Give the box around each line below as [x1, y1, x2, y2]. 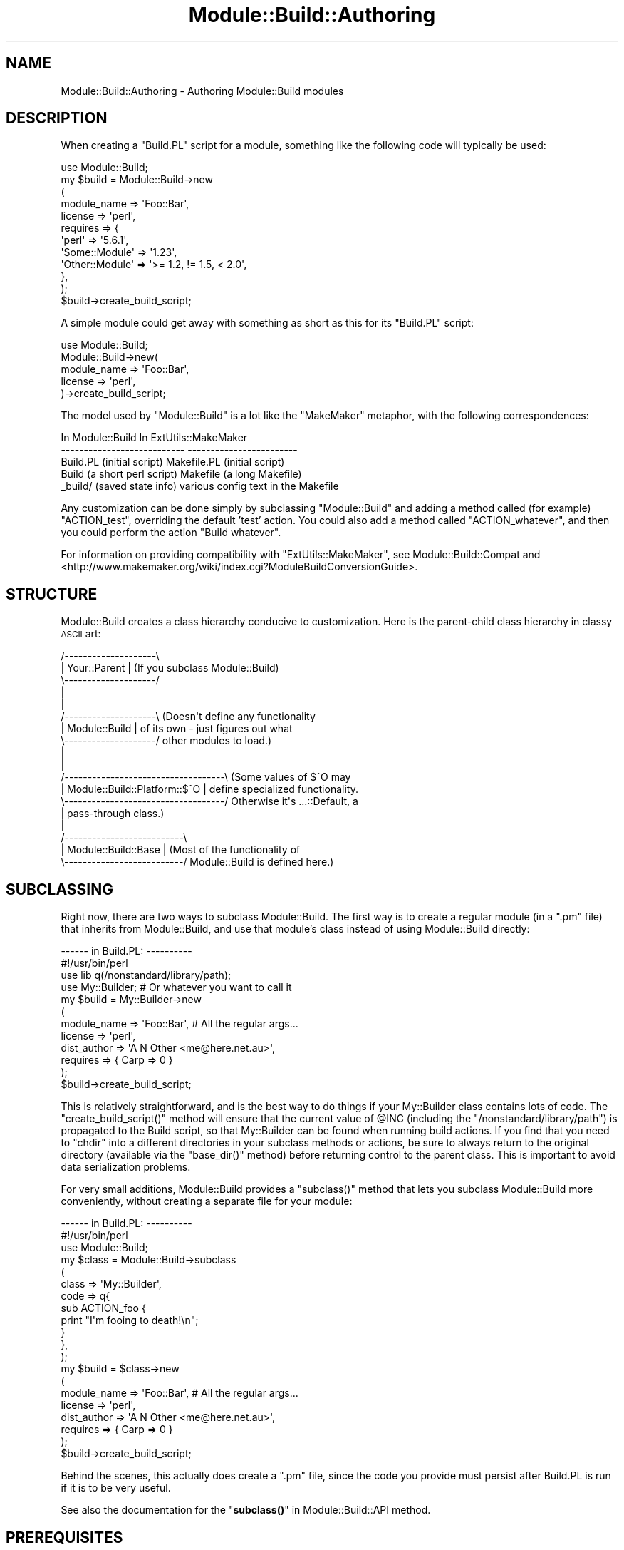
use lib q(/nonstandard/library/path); [61, 969, 232, 982]
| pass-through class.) [61, 807, 165, 820]
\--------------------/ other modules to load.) [61, 734, 272, 747]
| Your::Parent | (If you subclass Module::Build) [61, 662, 279, 674]
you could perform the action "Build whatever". [61, 526, 281, 539]
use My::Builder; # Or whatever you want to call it [61, 981, 292, 994]
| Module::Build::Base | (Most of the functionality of [61, 843, 301, 856]
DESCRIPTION [6, 109, 108, 128]
